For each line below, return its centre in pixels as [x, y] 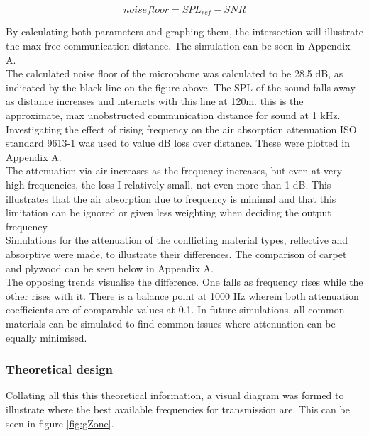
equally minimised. [46, 337]
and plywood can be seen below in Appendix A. [110, 268]
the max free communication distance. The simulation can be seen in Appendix [178, 46]
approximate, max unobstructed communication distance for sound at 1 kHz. [173, 115]
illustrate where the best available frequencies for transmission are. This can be [178, 409]
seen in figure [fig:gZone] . [60, 423]
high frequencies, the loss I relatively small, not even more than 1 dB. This [169, 184]
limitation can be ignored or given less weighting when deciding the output [169, 212]
